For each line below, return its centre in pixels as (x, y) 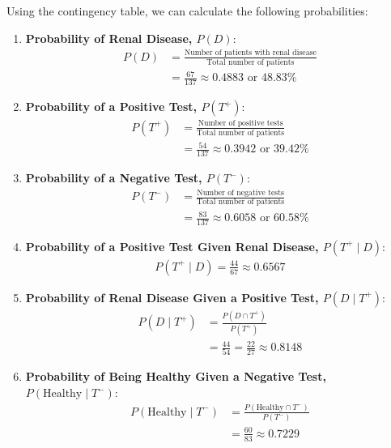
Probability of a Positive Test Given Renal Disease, (172, 246)
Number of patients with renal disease (250, 53)
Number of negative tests (240, 192)
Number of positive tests (240, 124)
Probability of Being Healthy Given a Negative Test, (176, 376)
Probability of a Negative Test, (114, 178)
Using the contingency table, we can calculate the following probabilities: (187, 11)
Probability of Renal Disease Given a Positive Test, (172, 297)
